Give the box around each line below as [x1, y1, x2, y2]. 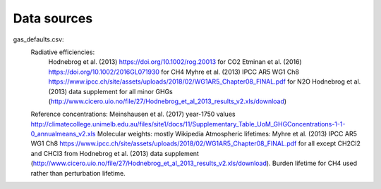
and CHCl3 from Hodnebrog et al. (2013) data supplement [30, 149, 199, 157]
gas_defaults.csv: [13, 35, 64, 44]
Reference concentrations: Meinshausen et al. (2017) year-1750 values [30, 110, 236, 119]
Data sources [13, 11, 93, 26]
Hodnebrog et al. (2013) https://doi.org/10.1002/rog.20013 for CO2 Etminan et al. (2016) [48, 58, 303, 66]
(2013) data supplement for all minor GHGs [48, 87, 173, 96]
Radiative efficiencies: [30, 48, 95, 56]
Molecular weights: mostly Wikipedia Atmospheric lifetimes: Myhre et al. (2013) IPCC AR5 [97, 130, 358, 138]
